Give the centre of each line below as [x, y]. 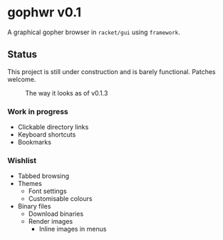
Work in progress [38, 111]
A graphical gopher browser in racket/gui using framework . [94, 32]
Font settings [47, 191]
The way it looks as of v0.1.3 [67, 93]
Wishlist [22, 160]
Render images [51, 221]
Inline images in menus [73, 229]
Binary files [34, 207]
